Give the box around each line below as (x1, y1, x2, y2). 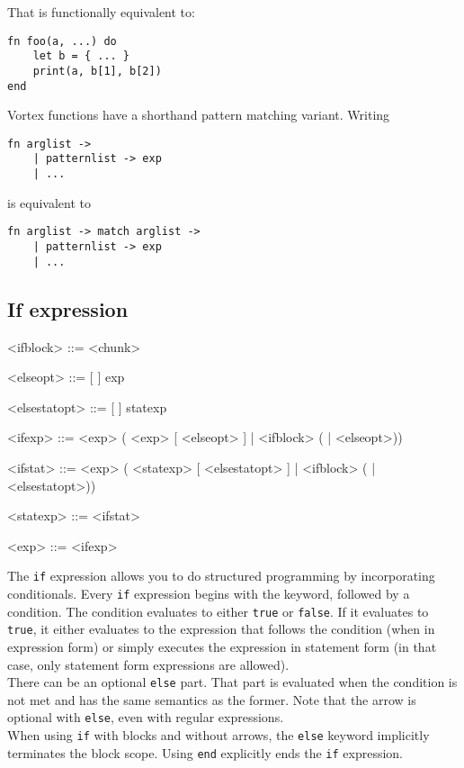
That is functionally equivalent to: (7, 3, 195, 21)
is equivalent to (7, 193, 92, 212)
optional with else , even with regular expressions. (7, 708, 284, 727)
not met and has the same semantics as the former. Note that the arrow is (7, 690, 416, 709)
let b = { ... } (32, 50, 130, 63)
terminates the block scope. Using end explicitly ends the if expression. (7, 743, 404, 762)
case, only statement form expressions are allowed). (7, 655, 290, 673)
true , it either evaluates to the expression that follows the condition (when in (7, 619, 435, 638)
